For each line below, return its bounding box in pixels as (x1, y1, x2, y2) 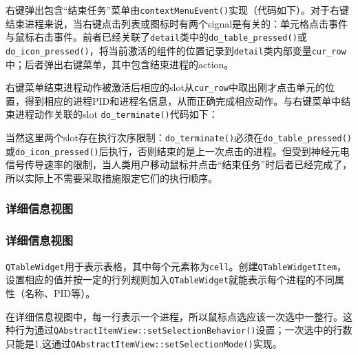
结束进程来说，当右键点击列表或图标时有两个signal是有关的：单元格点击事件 (6, 16, 348, 30)
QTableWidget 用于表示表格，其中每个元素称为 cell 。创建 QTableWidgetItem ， (6, 258, 347, 273)
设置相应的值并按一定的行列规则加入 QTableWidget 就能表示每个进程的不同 (6, 272, 335, 287)
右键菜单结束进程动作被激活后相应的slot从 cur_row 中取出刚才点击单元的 (6, 80, 325, 94)
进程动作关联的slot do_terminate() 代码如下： (14, 107, 218, 121)
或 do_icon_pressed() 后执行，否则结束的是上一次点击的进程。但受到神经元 (6, 143, 340, 158)
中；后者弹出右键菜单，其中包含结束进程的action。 (6, 57, 234, 71)
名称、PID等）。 (24, 285, 96, 300)
